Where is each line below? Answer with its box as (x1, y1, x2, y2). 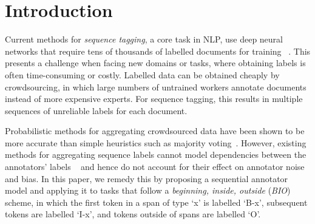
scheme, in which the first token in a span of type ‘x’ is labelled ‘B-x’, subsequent (5, 195, 308, 208)
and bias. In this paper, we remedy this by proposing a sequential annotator (5, 172, 288, 185)
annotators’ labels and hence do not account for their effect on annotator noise (5, 160, 305, 173)
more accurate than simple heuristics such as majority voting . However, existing (5, 136, 307, 149)
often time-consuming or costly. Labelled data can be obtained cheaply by (5, 68, 280, 81)
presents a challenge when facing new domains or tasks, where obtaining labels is (5, 56, 306, 69)
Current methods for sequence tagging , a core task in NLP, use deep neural (5, 33, 283, 46)
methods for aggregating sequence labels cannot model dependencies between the (5, 148, 307, 161)
